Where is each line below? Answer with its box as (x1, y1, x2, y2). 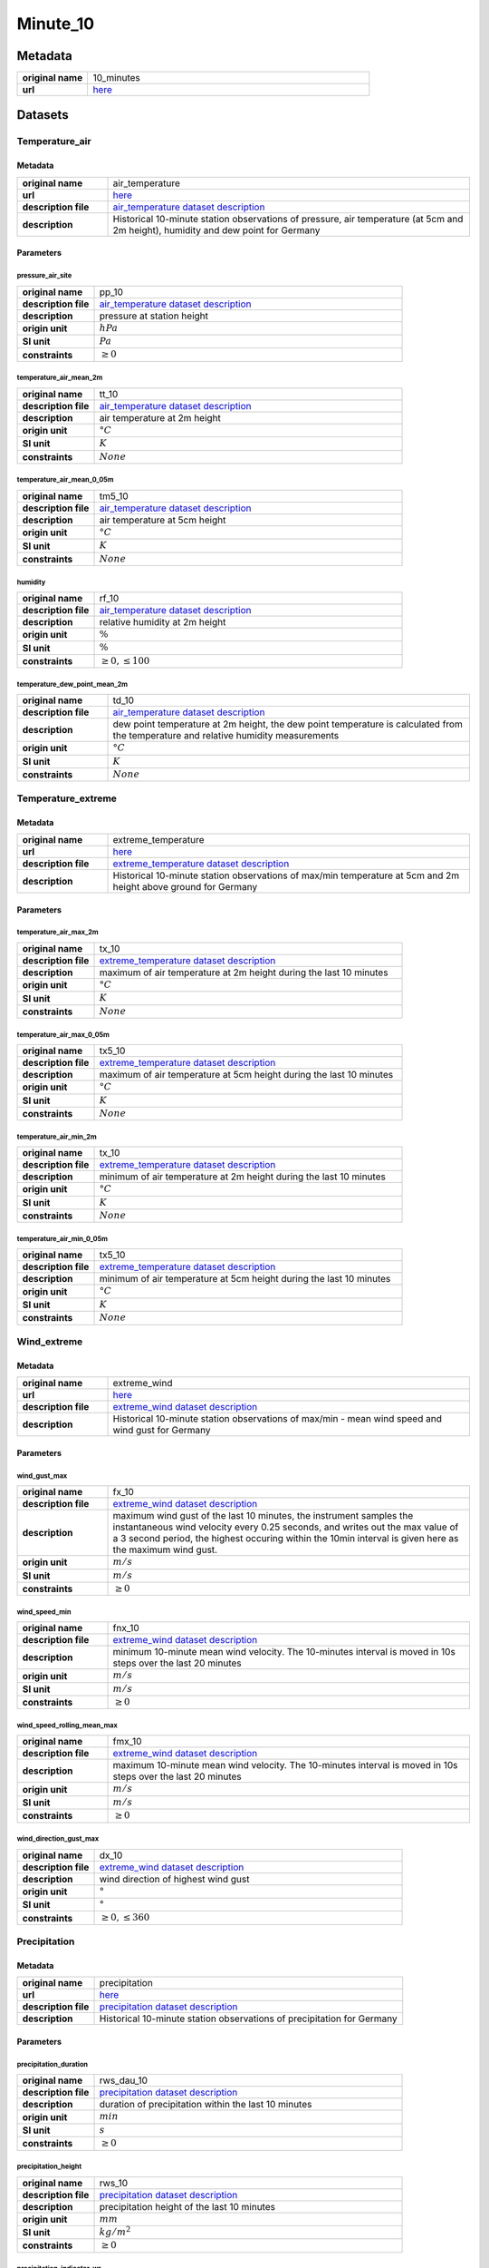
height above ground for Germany (112, 880, 258, 893)
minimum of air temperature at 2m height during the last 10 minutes (99, 1170, 387, 1183)
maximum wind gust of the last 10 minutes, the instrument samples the (112, 1510, 414, 1522)
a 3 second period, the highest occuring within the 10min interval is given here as (112, 1532, 459, 1545)
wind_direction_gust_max (16, 1834, 100, 1843)
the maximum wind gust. (112, 1543, 217, 1556)
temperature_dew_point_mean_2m (16, 679, 129, 689)
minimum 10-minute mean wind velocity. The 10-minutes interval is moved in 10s (112, 1646, 456, 1658)
